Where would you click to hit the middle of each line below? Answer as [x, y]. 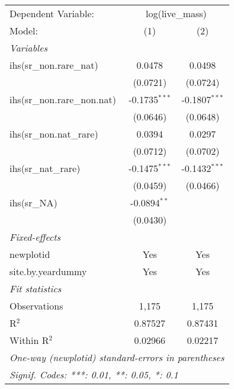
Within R [29, 340]
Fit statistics [36, 288]
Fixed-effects [35, 237]
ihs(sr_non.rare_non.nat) [63, 99]
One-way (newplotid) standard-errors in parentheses [117, 357]
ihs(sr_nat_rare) [45, 168]
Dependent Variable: [52, 13]
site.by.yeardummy [48, 271]
